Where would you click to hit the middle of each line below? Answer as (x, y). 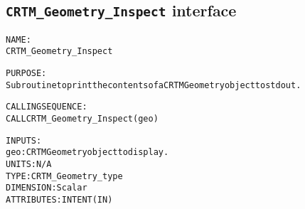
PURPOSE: (26, 74)
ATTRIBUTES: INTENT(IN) (59, 200)
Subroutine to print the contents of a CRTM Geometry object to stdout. (154, 85)
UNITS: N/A (29, 165)
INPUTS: (24, 140)
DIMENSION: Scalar (47, 188)
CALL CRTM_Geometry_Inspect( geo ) (82, 119)
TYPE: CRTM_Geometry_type (64, 176)
